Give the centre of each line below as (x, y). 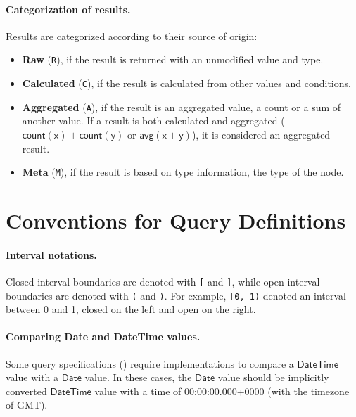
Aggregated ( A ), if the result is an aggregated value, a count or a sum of (182, 107)
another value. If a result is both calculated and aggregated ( (153, 121)
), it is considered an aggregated (261, 134)
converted (26, 391)
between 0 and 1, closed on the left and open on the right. (131, 309)
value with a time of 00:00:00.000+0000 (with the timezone (222, 391)
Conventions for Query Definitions (176, 220)
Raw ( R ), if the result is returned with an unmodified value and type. (173, 59)
